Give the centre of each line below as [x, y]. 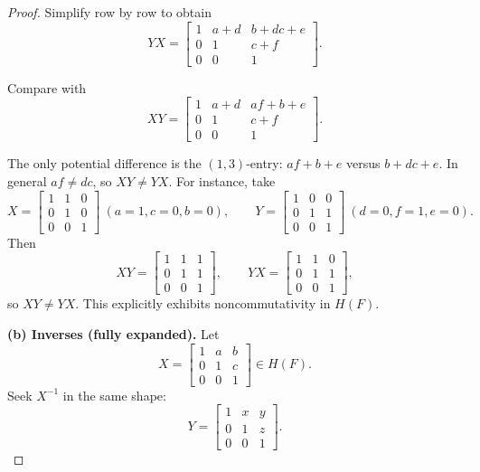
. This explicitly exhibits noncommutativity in [203, 303]
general [27, 180]
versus [363, 163]
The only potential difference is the [104, 163]
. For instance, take [222, 180]
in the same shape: [114, 395]
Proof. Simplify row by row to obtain [109, 12]
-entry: [264, 163]
